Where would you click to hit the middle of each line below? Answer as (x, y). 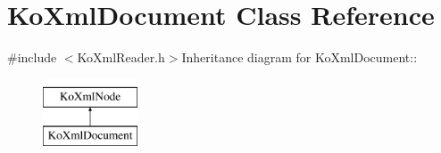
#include (32, 57)
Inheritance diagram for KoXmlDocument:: (300, 57)
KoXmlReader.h (121, 57)
